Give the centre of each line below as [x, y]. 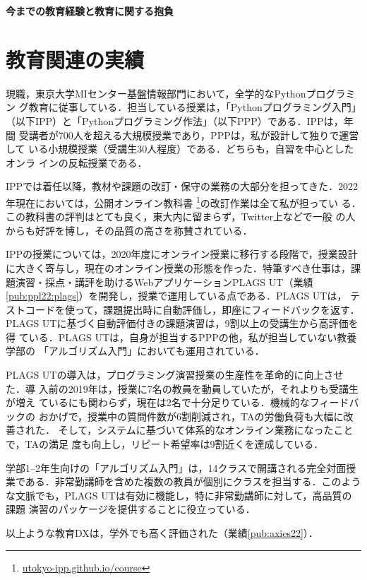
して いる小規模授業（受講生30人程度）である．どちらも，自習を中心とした [180, 149]
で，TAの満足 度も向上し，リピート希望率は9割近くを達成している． [165, 444]
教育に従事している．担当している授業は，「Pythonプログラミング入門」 [195, 107]
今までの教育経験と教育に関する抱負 [90, 11]
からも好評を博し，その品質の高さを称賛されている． [129, 230]
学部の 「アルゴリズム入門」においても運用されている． [135, 351]
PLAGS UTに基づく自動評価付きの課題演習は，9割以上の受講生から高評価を [182, 323]
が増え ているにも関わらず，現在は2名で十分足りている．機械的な [158, 402]
